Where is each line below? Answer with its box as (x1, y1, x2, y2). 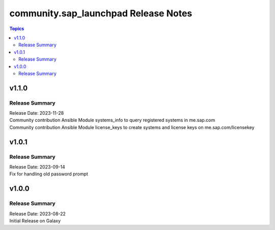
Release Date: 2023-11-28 (9, 110, 64, 116)
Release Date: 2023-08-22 (9, 211, 66, 217)
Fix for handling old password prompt (9, 171, 89, 177)
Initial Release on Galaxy (9, 217, 61, 224)
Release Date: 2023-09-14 (9, 164, 66, 170)
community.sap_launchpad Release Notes (9, 8, 193, 19)
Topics (9, 25, 24, 32)
